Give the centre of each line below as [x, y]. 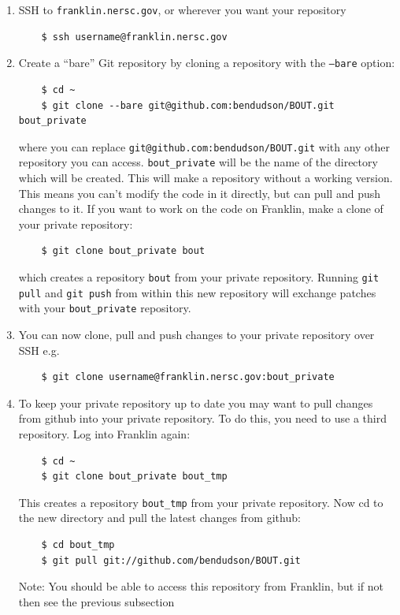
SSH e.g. [39, 350]
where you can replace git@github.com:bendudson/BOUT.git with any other [204, 146]
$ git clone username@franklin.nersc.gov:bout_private [188, 377]
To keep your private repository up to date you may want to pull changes [196, 403]
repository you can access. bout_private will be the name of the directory [198, 162]
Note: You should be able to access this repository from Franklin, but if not [201, 586]
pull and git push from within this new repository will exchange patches [197, 292]
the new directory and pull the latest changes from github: [159, 518]
